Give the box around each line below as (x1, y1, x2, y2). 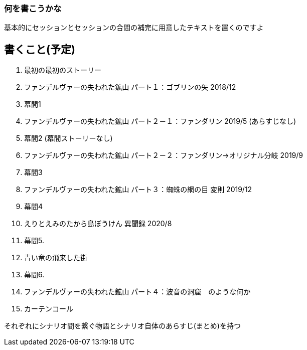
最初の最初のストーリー (24, 66, 101, 75)
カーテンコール (24, 304, 73, 313)
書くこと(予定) (4, 43, 75, 56)
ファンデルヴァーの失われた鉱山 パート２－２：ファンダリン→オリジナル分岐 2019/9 (24, 151, 303, 160)
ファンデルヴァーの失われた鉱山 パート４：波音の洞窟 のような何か (24, 287, 251, 296)
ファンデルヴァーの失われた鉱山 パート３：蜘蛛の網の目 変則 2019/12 (24, 185, 252, 194)
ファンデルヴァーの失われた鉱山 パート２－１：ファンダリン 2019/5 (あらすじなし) (24, 117, 296, 126)
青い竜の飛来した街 (24, 253, 87, 262)
